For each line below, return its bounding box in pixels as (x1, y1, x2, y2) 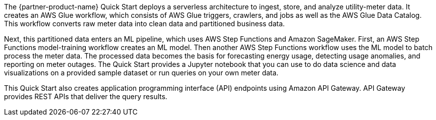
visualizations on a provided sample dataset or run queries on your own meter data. (4, 68, 279, 77)
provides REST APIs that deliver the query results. (4, 92, 168, 101)
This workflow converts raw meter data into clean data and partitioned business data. (4, 19, 285, 28)
